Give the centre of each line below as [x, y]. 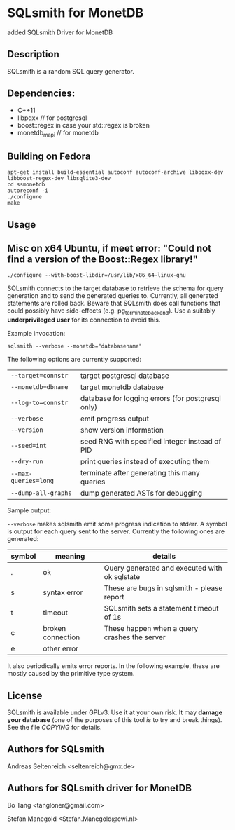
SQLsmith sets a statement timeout [161, 608]
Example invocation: [36, 334]
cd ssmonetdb [26, 185]
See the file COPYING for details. [55, 727]
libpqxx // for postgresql [52, 118]
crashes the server [135, 637]
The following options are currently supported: [74, 360]
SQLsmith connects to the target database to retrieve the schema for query [115, 288]
